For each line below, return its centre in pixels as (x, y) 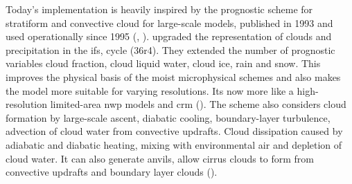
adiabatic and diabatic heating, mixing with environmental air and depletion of (174, 144)
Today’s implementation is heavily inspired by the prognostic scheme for (159, 9)
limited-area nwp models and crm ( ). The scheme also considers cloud (198, 104)
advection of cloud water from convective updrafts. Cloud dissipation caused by (174, 131)
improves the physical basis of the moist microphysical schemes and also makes (173, 76)
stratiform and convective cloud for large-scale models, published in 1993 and (169, 22)
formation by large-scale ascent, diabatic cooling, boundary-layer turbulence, (168, 117)
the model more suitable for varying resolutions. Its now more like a (150, 90)
